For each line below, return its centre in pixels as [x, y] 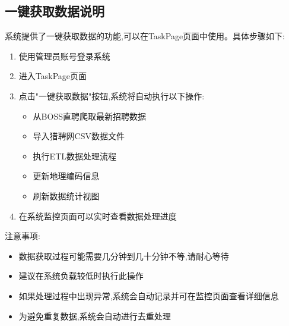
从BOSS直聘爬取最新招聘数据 [89, 116]
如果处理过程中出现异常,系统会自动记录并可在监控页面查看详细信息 [149, 295]
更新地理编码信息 [66, 176]
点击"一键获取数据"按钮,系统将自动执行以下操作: [112, 95]
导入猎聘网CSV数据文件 [79, 136]
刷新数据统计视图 [66, 195]
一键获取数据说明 [55, 11]
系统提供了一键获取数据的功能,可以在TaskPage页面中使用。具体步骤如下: [145, 36]
